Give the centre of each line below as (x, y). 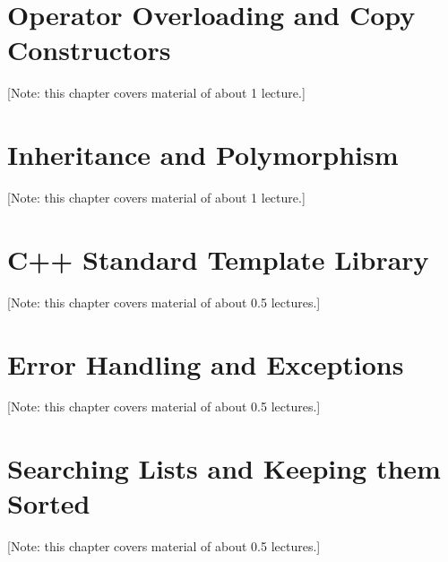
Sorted (49, 503)
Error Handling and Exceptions (206, 363)
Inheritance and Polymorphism (203, 155)
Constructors (89, 50)
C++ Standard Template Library (218, 259)
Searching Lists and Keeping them (224, 468)
